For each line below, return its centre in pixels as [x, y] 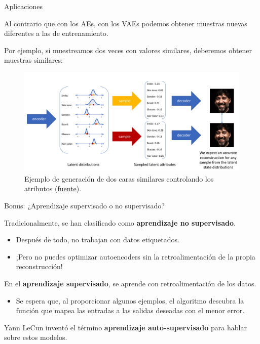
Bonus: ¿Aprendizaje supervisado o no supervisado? [84, 206]
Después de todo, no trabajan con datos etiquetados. [98, 240]
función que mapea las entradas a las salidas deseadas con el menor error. [130, 310]
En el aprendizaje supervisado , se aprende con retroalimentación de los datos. [130, 283]
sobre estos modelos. [36, 337]
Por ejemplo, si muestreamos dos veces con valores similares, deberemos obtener [128, 50]
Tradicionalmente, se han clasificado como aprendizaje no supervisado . [120, 222]
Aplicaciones [23, 6]
